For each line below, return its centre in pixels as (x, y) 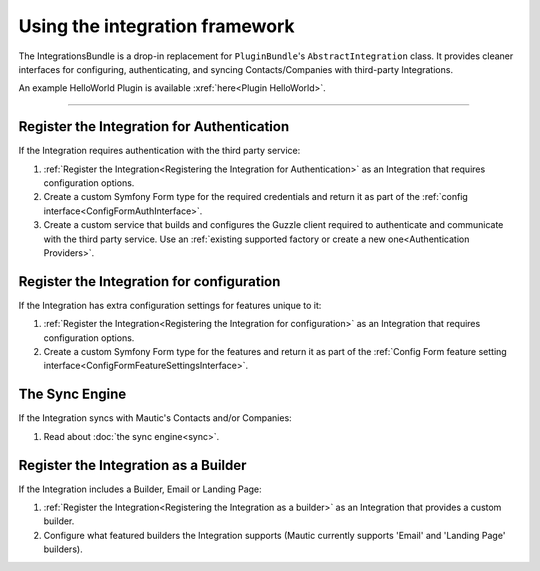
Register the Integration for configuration (149, 281)
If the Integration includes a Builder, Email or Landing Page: (140, 489)
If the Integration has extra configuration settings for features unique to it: (170, 305)
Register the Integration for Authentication (154, 126)
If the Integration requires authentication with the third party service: (159, 151)
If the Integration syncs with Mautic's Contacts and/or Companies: (155, 418)
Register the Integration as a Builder (132, 465)
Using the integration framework (156, 26)
